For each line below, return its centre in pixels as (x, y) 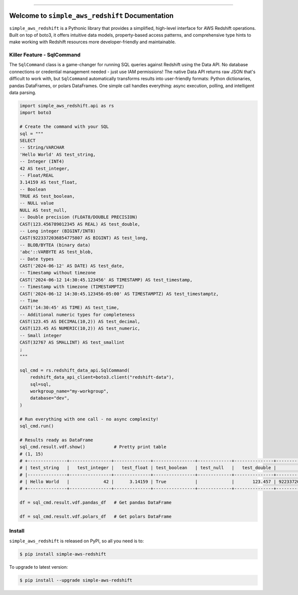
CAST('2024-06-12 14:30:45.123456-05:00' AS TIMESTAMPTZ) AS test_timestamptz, (119, 294)
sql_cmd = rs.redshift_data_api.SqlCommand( (75, 370)
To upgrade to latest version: (38, 567)
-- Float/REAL (37, 175)
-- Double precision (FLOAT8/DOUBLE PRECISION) (78, 217)
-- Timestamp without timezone (58, 273)
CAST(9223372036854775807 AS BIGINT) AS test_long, (84, 238)
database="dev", (50, 398)
